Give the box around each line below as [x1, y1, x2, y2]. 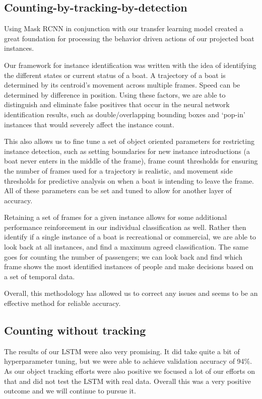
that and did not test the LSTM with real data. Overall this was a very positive [4, 375, 251, 386]
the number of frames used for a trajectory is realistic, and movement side [4, 165, 233, 176]
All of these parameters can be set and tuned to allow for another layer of [4, 185, 232, 196]
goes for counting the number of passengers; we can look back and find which [4, 251, 242, 262]
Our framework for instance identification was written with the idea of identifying [4, 59, 256, 70]
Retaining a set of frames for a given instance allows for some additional [4, 212, 227, 222]
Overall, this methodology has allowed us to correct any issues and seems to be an [4, 288, 258, 298]
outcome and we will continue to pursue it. [4, 385, 136, 396]
